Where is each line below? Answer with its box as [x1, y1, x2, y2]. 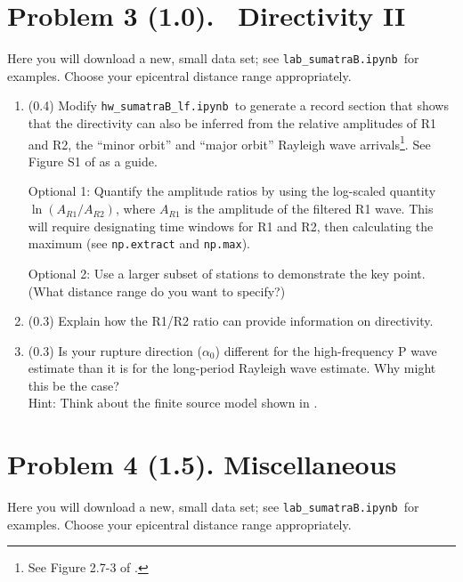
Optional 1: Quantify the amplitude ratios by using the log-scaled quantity [28, 182, 436, 200]
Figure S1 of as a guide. [28, 151, 158, 170]
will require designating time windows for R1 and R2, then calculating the [28, 216, 434, 235]
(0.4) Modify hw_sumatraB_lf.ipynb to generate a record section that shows [28, 96, 449, 115]
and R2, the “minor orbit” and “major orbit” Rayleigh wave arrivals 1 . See [28, 132, 431, 153]
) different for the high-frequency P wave [215, 341, 437, 360]
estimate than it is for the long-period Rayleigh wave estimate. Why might [28, 359, 436, 377]
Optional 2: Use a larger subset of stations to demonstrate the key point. [28, 263, 426, 282]
